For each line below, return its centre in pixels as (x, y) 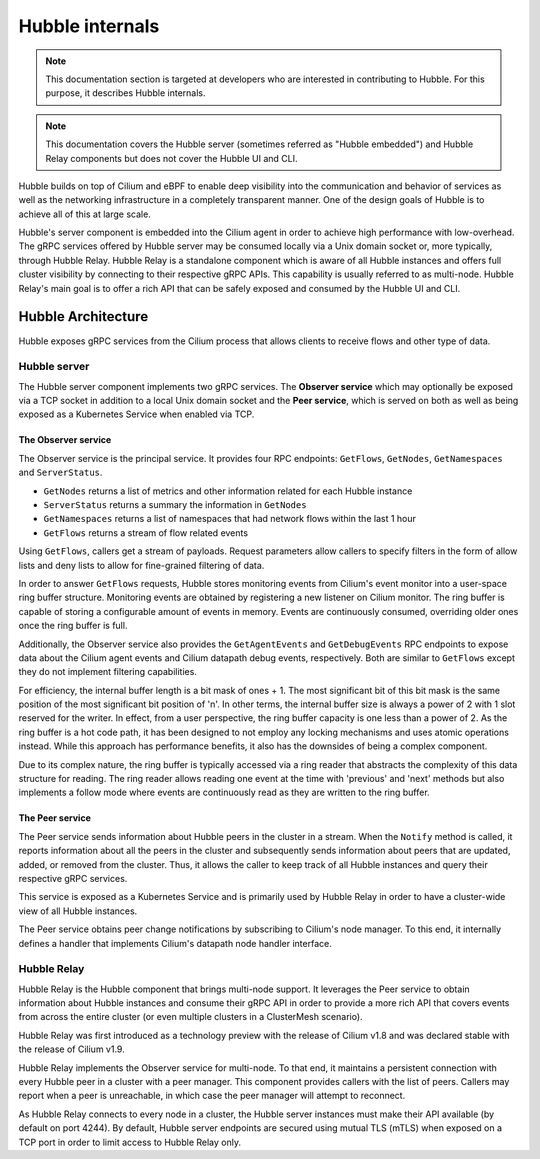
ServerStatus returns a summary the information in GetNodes (175, 505)
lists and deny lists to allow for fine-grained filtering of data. (141, 565)
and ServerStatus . (60, 472)
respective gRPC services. (73, 878)
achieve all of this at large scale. (85, 214)
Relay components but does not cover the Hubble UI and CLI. (171, 158)
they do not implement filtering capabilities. (107, 672)
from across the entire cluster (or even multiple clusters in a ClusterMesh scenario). (191, 1017)
